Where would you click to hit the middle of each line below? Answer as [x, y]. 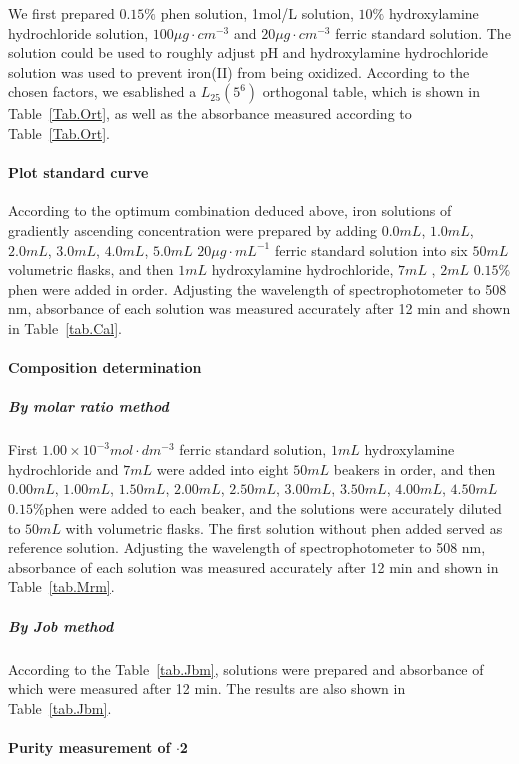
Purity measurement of [89, 746]
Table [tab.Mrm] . [61, 586]
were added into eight [222, 468]
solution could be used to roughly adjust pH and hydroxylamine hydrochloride [248, 52]
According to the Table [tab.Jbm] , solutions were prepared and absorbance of [246, 668]
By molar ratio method [88, 406]
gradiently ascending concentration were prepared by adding [192, 229]
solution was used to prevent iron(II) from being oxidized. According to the [239, 71]
